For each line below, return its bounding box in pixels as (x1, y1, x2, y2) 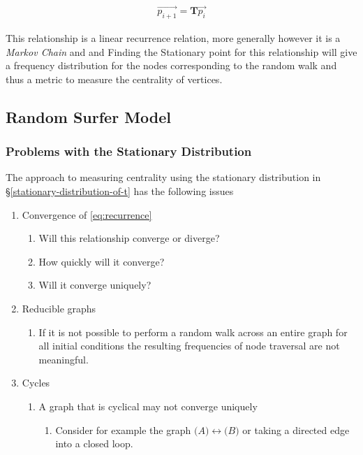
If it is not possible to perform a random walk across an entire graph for (38, 324, 348, 339)
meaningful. (38, 352, 89, 366)
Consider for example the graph (55, 422, 191, 437)
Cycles (22, 375, 50, 390)
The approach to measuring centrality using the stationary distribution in (6, 170, 321, 185)
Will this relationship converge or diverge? (38, 231, 220, 245)
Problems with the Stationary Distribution (6, 143, 252, 160)
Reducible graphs (22, 301, 96, 315)
